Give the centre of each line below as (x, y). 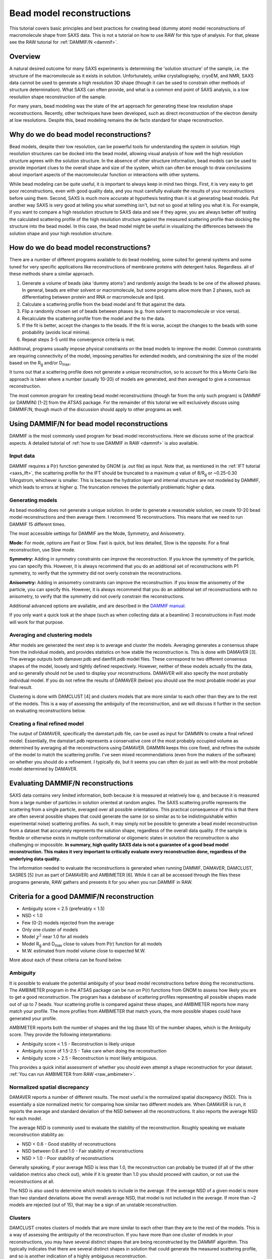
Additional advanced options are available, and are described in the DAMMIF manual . (97, 606)
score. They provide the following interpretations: (60, 1034)
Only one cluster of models (50, 930)
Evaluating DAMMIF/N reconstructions (71, 783)
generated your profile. (33, 1018)
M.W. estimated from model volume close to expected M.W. (84, 951)
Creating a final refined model (47, 724)
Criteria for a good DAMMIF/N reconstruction (82, 896)
